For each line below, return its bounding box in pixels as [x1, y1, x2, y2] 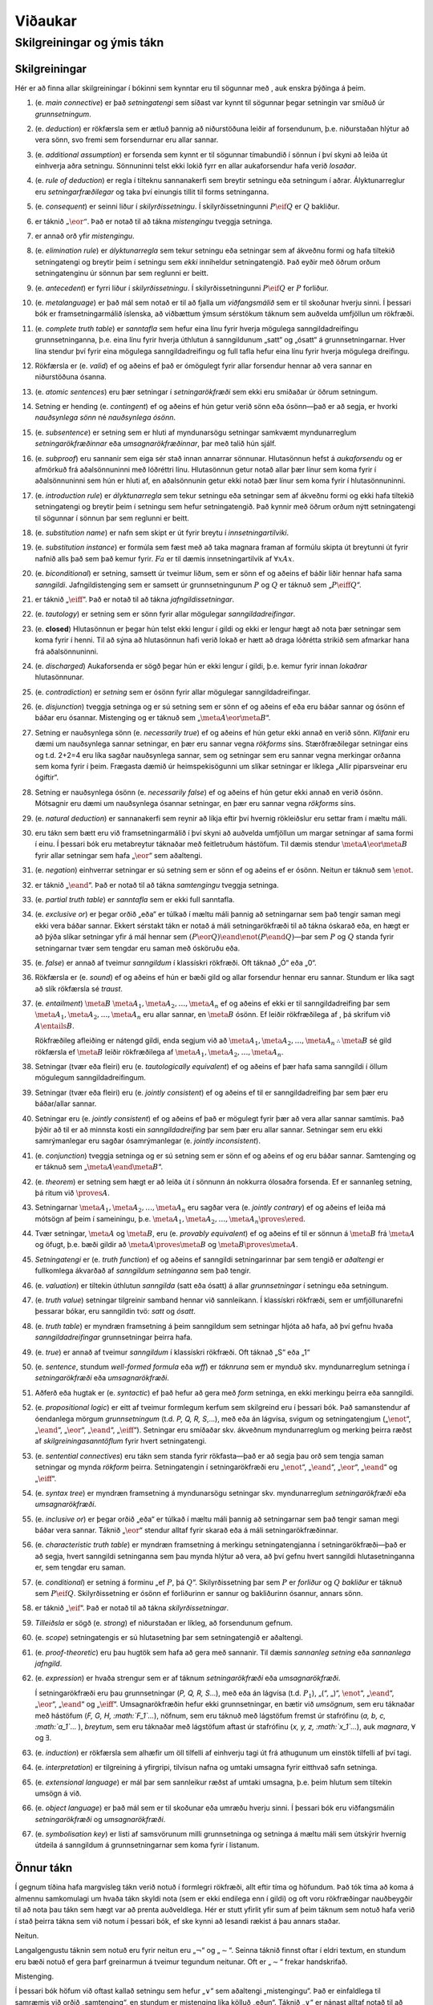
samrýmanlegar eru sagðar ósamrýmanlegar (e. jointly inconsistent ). [34, 1136, 261, 1146]
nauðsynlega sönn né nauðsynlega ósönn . [34, 413, 176, 423]
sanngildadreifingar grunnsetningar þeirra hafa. [34, 1332, 192, 1343]
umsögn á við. [34, 1788, 82, 1798]
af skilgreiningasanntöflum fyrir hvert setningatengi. [34, 1436, 207, 1446]
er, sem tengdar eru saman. [34, 1562, 126, 1572]
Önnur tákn [14, 1861, 73, 1875]
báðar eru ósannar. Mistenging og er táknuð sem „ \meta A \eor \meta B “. [34, 713, 271, 723]
